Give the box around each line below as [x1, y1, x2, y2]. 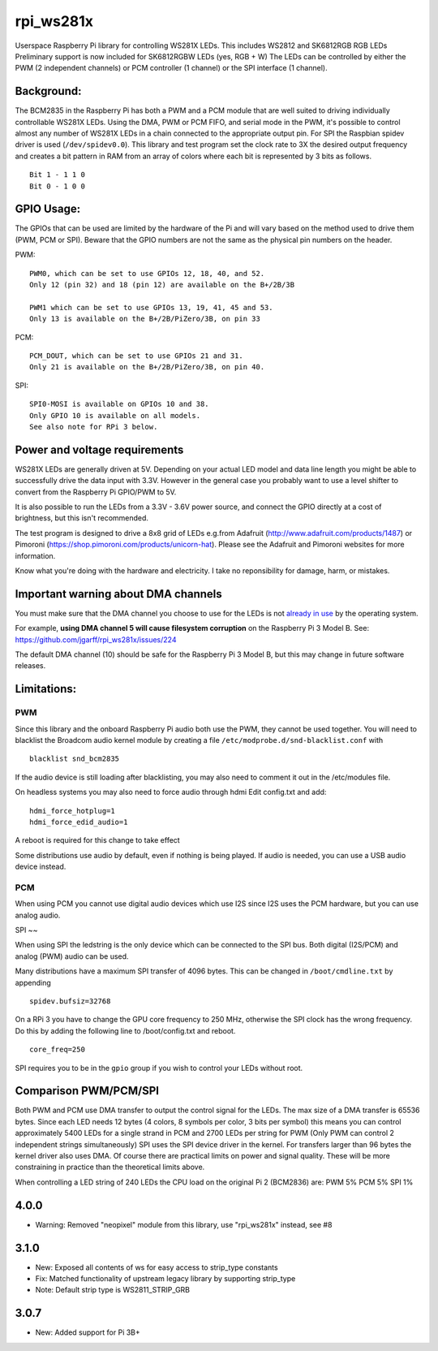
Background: [15, 84, 82, 98]
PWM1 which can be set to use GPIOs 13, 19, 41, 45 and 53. [29, 303, 273, 312]
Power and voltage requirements [15, 442, 184, 456]
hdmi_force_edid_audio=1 [29, 817, 128, 827]
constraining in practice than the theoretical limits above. [15, 1162, 205, 1172]
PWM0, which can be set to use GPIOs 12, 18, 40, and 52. [29, 269, 265, 278]
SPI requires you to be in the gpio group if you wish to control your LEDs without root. [15, 1063, 303, 1073]
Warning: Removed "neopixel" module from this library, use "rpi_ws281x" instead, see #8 [35, 1219, 333, 1229]
